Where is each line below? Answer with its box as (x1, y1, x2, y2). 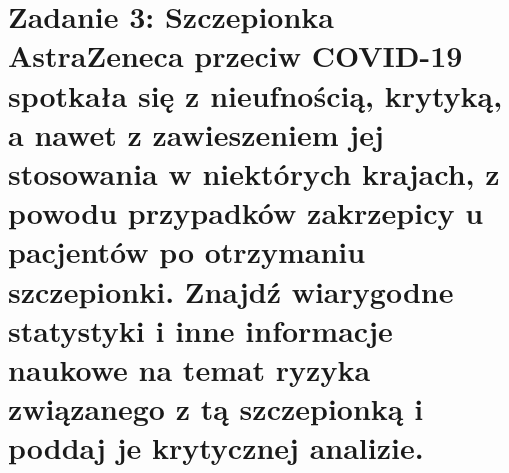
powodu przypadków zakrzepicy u (8, 192, 484, 233)
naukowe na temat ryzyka (8, 348, 371, 389)
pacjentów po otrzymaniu (8, 231, 366, 272)
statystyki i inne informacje (8, 309, 393, 350)
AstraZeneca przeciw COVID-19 (8, 35, 463, 76)
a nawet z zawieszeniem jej (8, 113, 384, 154)
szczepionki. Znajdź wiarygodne (8, 270, 454, 311)
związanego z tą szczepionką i (8, 388, 424, 429)
